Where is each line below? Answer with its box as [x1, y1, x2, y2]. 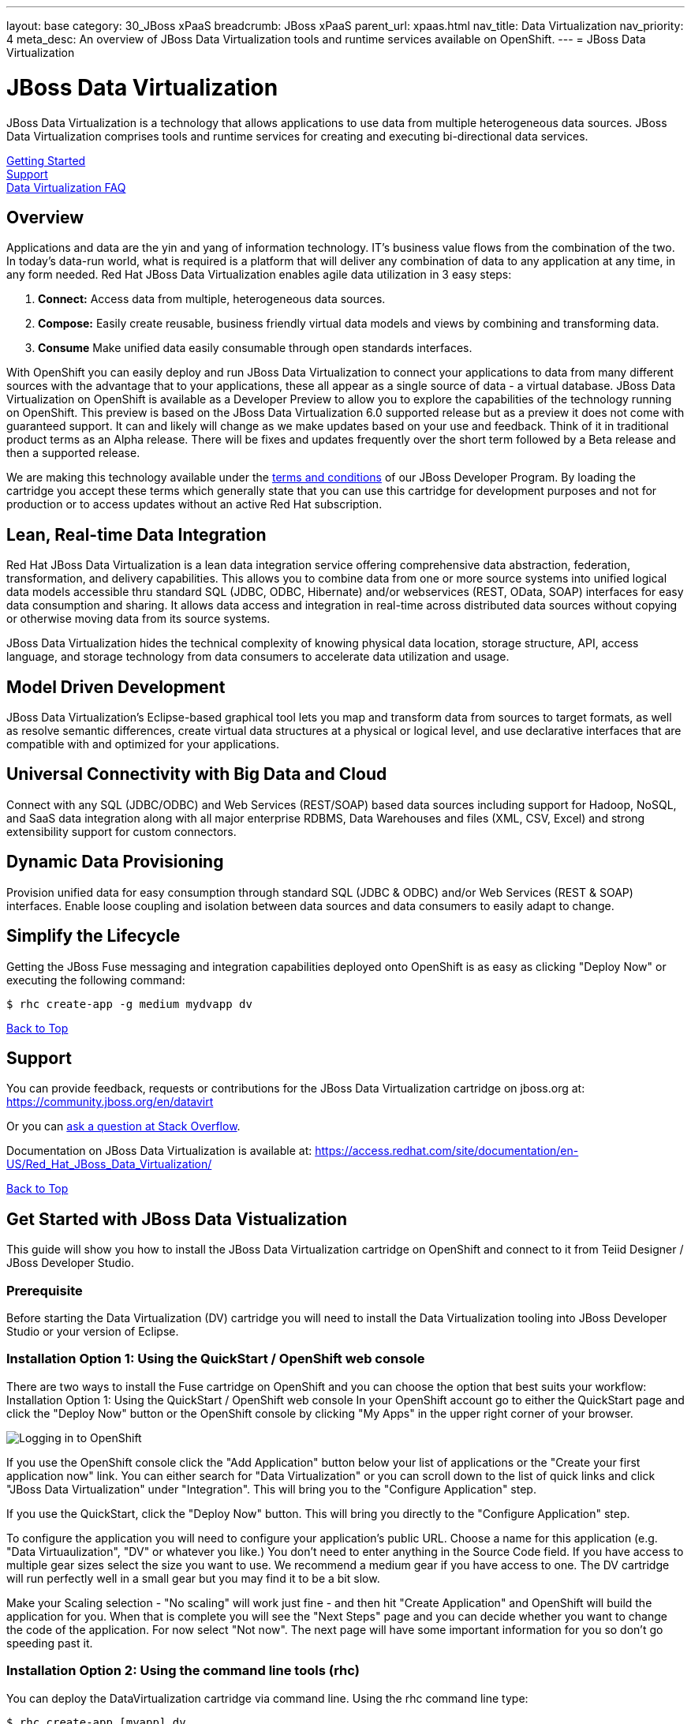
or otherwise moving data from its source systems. [6, 612, 271, 626]
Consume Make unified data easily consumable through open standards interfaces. [38, 341, 472, 355]
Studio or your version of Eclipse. [6, 1325, 179, 1338]
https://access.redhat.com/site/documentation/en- [315, 1144, 579, 1158]
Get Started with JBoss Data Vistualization [6, 1209, 348, 1229]
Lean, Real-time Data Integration [6, 524, 267, 545]
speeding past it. [6, 1636, 93, 1650]
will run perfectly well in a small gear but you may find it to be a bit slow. [6, 1571, 380, 1585]
